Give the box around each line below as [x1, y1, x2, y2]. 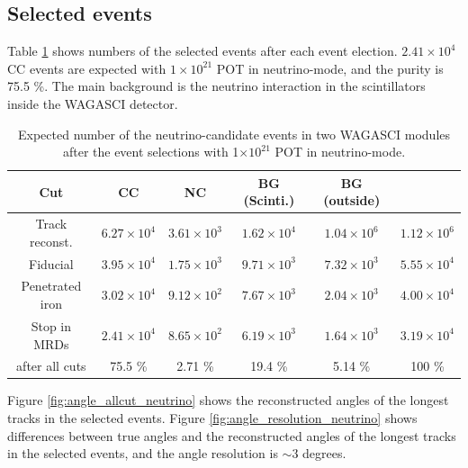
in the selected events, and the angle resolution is [7, 444, 278, 463]
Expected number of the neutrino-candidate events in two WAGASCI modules [17, 124, 451, 143]
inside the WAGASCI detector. [7, 94, 178, 112]
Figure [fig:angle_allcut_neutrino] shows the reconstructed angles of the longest [7, 391, 449, 409]
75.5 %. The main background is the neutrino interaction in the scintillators [7, 76, 426, 95]
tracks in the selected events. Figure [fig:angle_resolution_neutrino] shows [7, 409, 418, 427]
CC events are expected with [7, 58, 166, 77]
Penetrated [21, 276, 82, 295]
